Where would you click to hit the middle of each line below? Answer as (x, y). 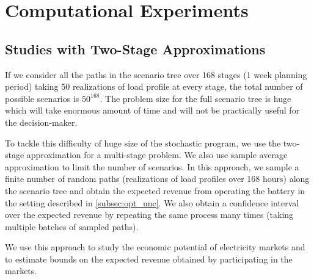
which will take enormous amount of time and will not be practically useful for (152, 110)
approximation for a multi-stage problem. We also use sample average (157, 155)
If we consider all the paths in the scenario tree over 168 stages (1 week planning (156, 74)
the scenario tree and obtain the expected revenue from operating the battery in (155, 190)
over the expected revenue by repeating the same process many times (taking (149, 215)
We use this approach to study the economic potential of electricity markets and (155, 247)
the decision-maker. (41, 122)
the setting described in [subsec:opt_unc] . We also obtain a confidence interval (152, 202)
